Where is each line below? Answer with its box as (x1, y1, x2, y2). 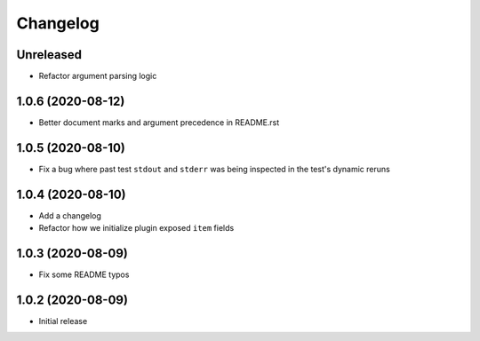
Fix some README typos (38, 269, 130, 280)
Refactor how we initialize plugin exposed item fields (38, 223, 235, 234)
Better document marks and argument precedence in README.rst (38, 116, 280, 128)
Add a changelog (38, 210, 102, 221)
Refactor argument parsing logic (38, 71, 157, 82)
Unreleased (16, 47, 83, 62)
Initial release (38, 315, 88, 326)
